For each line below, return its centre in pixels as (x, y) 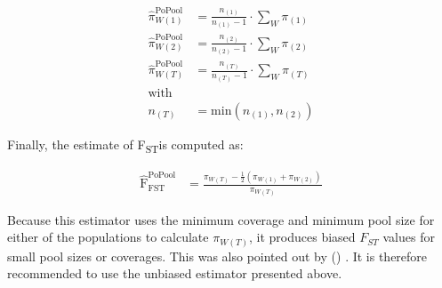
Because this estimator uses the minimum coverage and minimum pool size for (221, 219)
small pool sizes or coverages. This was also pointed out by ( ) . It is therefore (217, 256)
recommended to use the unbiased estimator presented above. (175, 273)
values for (409, 237)
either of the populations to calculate (108, 237)
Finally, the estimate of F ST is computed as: (125, 145)
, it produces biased (302, 237)
